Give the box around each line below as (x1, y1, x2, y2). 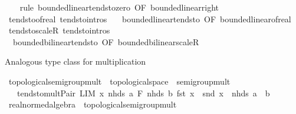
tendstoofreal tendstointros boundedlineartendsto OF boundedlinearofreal (8, 12, 291, 25)
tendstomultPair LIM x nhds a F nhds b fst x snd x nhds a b (17, 86, 270, 99)
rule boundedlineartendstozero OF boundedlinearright (19, 1, 219, 13)
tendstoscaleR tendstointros (8, 24, 110, 36)
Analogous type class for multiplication (5, 55, 146, 68)
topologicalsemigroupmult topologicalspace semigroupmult (8, 75, 231, 87)
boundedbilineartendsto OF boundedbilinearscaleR (12, 35, 199, 48)
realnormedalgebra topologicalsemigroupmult (8, 98, 177, 110)
